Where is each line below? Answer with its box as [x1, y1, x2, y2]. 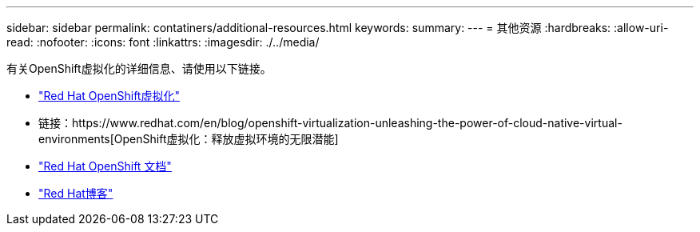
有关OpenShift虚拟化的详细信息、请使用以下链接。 [6, 62, 272, 75]
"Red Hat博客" [38, 186, 113, 200]
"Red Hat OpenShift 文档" [38, 159, 172, 173]
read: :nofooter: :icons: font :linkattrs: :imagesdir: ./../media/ [6, 35, 320, 49]
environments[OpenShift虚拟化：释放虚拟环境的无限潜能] [38, 132, 339, 146]
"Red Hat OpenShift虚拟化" [38, 89, 180, 102]
